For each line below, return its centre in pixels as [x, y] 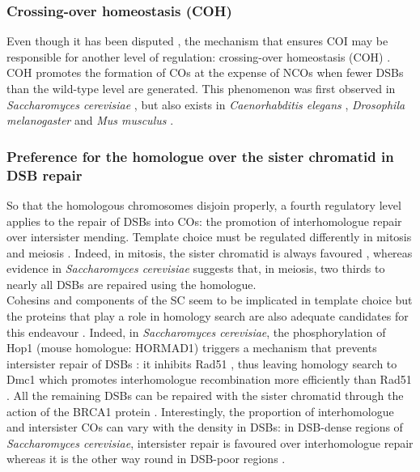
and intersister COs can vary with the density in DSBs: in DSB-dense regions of [205, 427]
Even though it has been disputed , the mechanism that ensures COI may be [197, 41]
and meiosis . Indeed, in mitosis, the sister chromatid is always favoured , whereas [210, 252]
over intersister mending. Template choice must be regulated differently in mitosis [209, 237]
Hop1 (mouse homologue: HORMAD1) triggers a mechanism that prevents [192, 348]
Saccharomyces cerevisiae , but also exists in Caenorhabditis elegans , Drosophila [206, 104]
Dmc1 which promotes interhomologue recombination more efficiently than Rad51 [209, 379]
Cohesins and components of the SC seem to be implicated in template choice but [210, 300]
